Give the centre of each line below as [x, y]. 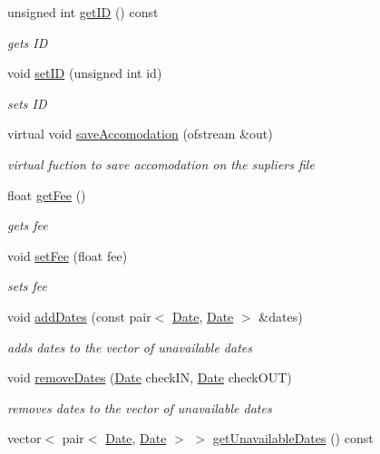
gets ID [28, 42]
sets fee [28, 286]
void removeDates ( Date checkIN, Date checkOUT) [150, 377]
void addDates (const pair [79, 316]
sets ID [27, 103]
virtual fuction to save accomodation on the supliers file [161, 164]
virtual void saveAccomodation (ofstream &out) [140, 134]
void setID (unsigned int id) [85, 73]
